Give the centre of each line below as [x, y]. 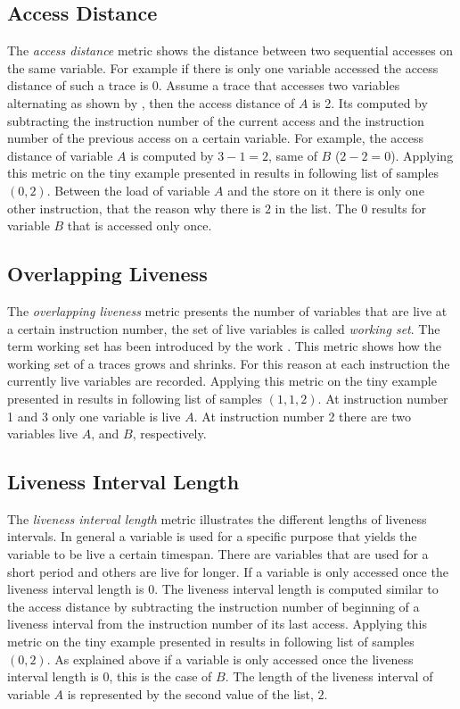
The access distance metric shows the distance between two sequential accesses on [230, 50]
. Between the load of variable [128, 190]
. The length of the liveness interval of [329, 676]
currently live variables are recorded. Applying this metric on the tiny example [222, 381]
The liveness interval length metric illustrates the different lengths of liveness [217, 518]
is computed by [172, 155]
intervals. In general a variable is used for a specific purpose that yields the [212, 536]
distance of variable [60, 155]
